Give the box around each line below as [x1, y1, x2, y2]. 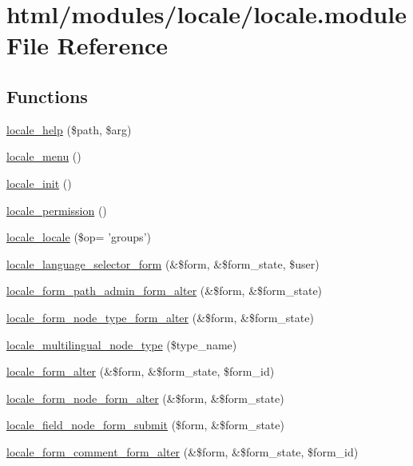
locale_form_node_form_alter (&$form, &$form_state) [6, 389, 284, 406]
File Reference [6, 29, 169, 62]
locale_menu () [6, 148, 81, 165]
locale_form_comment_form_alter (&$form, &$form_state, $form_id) [6, 443, 359, 460]
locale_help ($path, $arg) [6, 121, 132, 137]
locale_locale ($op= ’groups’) [6, 229, 151, 245]
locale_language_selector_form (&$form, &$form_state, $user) [6, 255, 320, 272]
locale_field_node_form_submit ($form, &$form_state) [6, 416, 284, 433]
